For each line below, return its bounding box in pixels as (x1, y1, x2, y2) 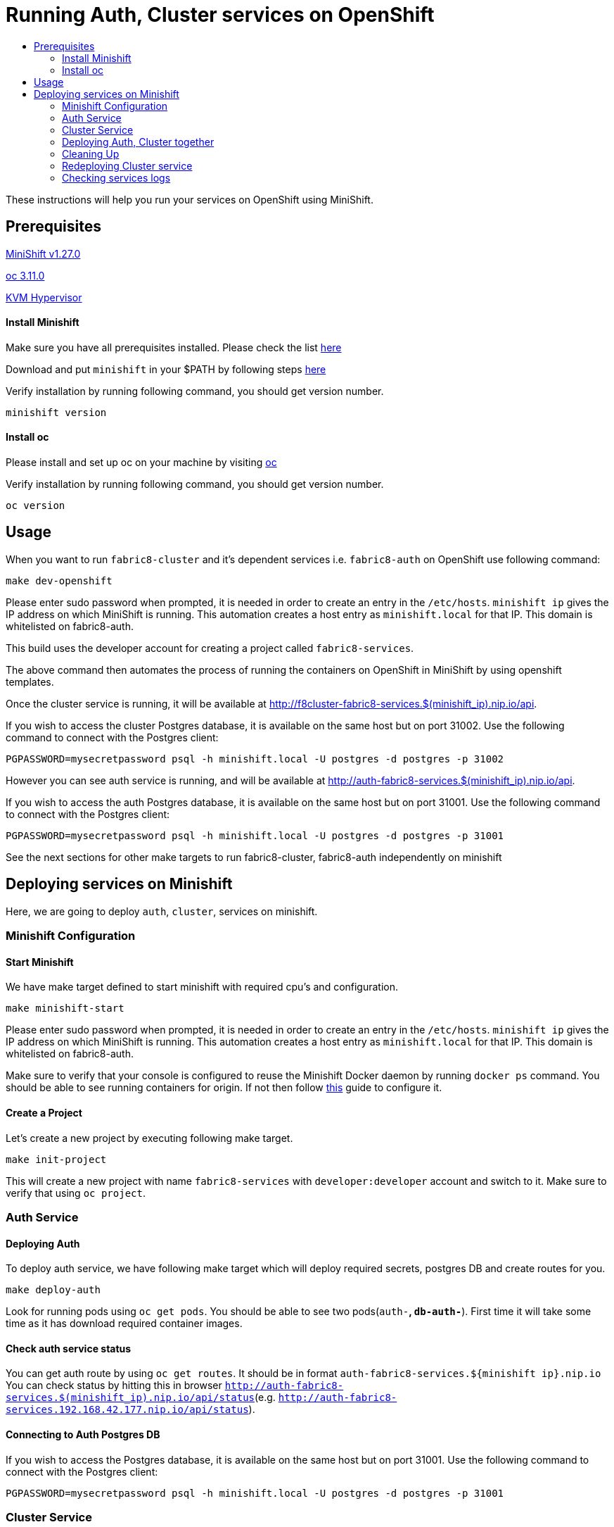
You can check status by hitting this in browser (6, 1379, 222, 1392)
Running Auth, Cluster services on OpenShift (6, 3, 435, 27)
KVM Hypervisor (6, 291, 82, 303)
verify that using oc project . (6, 1186, 146, 1199)
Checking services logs (62, 171, 171, 184)
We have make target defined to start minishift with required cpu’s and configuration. (6, 981, 399, 993)
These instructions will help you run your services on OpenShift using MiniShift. (6, 193, 373, 206)
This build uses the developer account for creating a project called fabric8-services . (6, 641, 414, 654)
